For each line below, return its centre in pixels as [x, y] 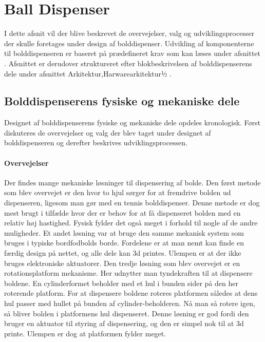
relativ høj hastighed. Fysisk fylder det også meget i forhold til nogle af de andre [131, 223]
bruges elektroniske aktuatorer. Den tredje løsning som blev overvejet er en [122, 263]
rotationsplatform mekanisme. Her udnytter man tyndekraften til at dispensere [128, 273]
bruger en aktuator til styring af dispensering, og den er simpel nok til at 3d [124, 323]
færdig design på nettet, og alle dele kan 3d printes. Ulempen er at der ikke [123, 253]
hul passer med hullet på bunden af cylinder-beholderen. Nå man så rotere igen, [130, 303]
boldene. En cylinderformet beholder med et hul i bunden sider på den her [121, 283]
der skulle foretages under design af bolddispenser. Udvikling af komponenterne [129, 43]
